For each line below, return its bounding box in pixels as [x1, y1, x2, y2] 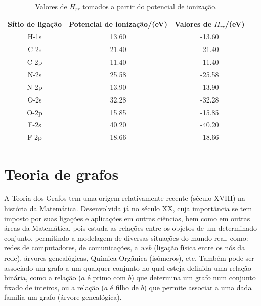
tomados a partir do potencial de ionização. [82, 1, 217, 11]
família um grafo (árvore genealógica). [4, 292, 122, 302]
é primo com [87, 272, 126, 283]
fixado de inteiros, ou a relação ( [4, 282, 104, 292]
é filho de [110, 282, 139, 292]
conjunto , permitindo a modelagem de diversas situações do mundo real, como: [4, 232, 248, 243]
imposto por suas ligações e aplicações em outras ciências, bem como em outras [4, 213, 250, 223]
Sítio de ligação [8, 18, 62, 29]
